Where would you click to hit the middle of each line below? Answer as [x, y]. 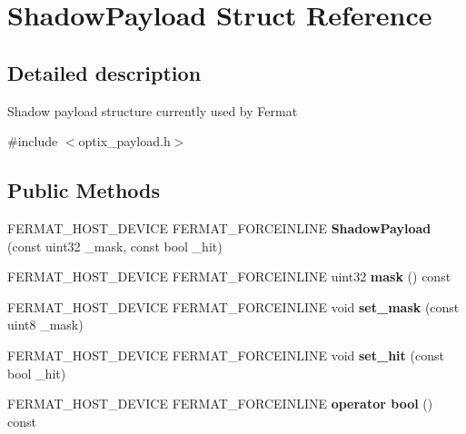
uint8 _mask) [45, 325]
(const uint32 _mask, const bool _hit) [115, 246]
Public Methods [84, 190]
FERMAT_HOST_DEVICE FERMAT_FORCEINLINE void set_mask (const [233, 306]
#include [33, 141]
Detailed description [104, 72]
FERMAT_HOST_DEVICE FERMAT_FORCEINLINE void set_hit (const [226, 355]
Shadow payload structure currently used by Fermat [153, 110]
